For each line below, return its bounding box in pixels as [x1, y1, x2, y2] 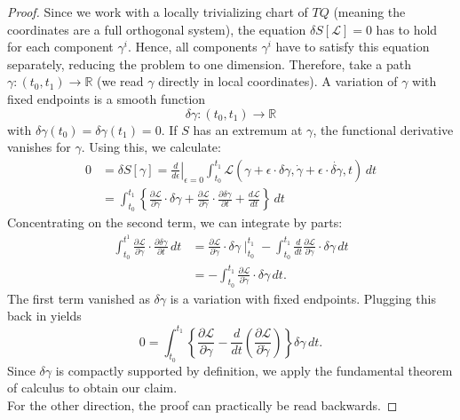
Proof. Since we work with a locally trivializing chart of [7, 3, 308, 20]
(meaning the [333, 3, 406, 20]
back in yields [7, 306, 82, 325]
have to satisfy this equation [275, 37, 430, 56]
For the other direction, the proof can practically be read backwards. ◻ [7, 395, 398, 414]
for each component [7, 37, 114, 56]
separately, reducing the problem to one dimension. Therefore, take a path [7, 54, 411, 73]
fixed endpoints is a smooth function [7, 89, 206, 107]
